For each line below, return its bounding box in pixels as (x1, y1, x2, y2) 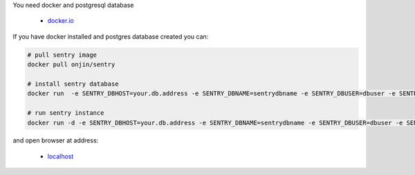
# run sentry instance (27, 109, 104, 117)
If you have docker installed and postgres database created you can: (12, 32, 209, 41)
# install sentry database (27, 80, 119, 88)
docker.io (47, 17, 74, 25)
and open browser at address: (12, 136, 99, 145)
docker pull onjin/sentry (27, 61, 116, 68)
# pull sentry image (27, 50, 97, 59)
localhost (47, 152, 74, 160)
